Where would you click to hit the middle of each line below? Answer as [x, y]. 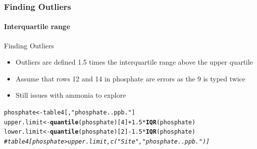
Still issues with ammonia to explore [71, 95]
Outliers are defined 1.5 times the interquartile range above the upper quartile [134, 62]
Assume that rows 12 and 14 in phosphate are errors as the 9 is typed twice [130, 78]
